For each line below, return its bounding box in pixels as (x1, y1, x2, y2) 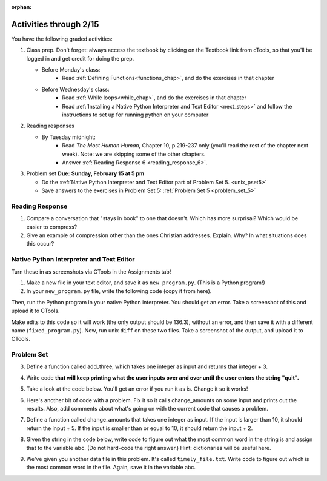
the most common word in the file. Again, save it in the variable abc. (26, 464, 196, 471)
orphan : (11, 4, 32, 10)
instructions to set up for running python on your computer (62, 111, 209, 118)
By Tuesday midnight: (41, 133, 96, 141)
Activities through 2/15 (11, 19, 99, 30)
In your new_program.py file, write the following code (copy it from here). (26, 288, 212, 295)
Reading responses (26, 122, 75, 130)
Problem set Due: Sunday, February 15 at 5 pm (26, 170, 145, 177)
